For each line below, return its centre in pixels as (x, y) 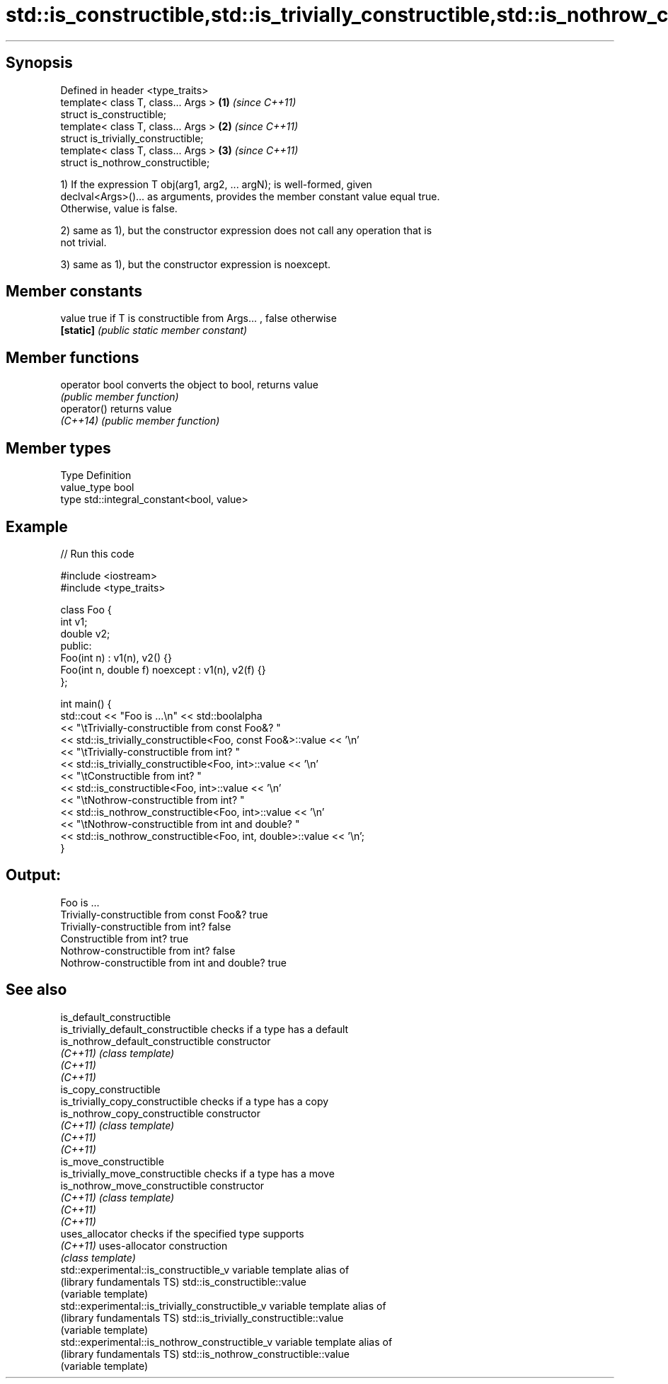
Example (37, 526)
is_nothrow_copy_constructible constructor (160, 1113)
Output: (33, 875)
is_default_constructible (116, 1017)
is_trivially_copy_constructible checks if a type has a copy (195, 1101)
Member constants (74, 292)
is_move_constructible (112, 1161)
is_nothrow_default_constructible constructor (166, 1041)
